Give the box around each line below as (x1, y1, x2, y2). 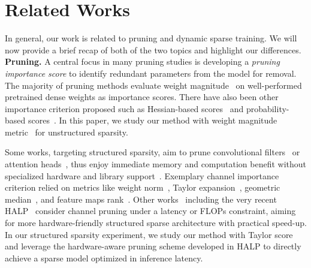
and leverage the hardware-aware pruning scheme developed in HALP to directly (5, 240, 301, 252)
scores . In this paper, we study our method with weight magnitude (28, 114, 277, 127)
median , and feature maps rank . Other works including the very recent (5, 192, 277, 205)
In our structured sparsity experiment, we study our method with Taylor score (5, 228, 293, 240)
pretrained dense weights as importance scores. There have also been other (5, 91, 279, 103)
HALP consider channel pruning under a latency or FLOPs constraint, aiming (5, 204, 296, 217)
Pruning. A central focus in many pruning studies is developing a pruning (5, 55, 280, 68)
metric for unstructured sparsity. (5, 125, 128, 138)
